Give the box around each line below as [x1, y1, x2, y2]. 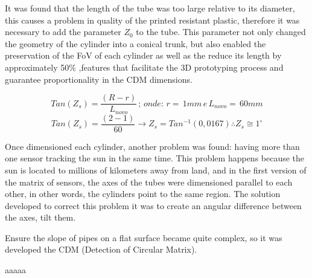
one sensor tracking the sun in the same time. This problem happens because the [5, 152, 305, 164]
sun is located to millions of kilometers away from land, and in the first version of [5, 163, 307, 176]
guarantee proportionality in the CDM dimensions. [5, 73, 193, 85]
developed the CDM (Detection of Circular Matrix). [5, 243, 197, 256]
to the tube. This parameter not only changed [136, 25, 306, 38]
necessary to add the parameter [5, 25, 121, 38]
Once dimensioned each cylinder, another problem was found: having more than [5, 140, 300, 152]
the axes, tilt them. [5, 211, 76, 224]
